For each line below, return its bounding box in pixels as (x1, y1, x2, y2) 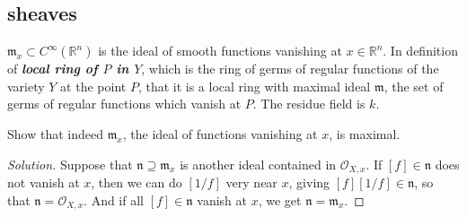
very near (225, 173, 278, 192)
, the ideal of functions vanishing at (122, 124, 318, 143)
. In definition (383, 41, 458, 60)
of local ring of (7, 59, 98, 78)
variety (7, 76, 45, 95)
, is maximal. (329, 124, 401, 143)
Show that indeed (7, 124, 103, 143)
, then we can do (91, 173, 182, 192)
